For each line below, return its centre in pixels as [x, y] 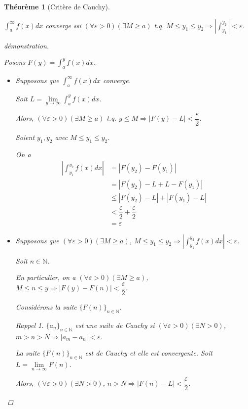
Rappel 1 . [30, 325]
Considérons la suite [46, 306]
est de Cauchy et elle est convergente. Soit [149, 353]
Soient [25, 137]
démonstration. [27, 45]
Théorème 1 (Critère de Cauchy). [57, 6]
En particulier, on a [46, 277]
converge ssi [63, 25]
